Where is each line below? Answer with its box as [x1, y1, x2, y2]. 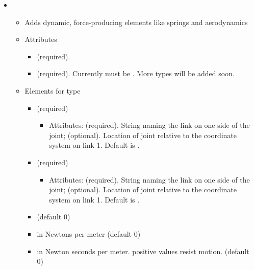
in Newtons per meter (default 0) [37, 228, 141, 239]
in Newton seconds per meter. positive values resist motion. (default [37, 245, 249, 256]
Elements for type [24, 85, 81, 96]
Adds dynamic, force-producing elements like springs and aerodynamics [24, 16, 248, 27]
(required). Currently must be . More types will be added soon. [37, 68, 235, 79]
